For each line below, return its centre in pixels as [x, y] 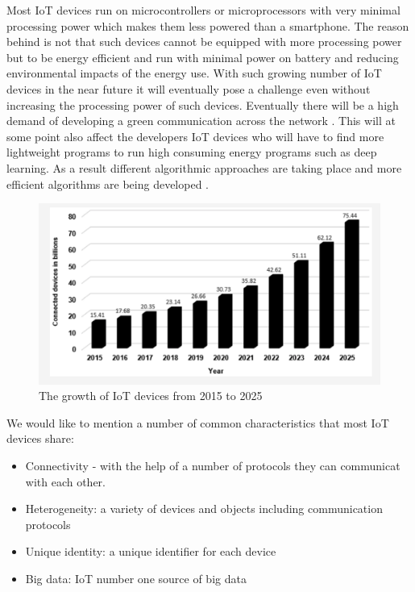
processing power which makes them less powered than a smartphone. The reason [208, 25]
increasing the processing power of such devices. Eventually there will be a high [203, 104]
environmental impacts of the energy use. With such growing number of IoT [194, 73]
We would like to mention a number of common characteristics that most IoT [198, 422]
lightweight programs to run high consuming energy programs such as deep [192, 152]
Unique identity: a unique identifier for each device [151, 551]
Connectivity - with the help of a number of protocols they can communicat [213, 465]
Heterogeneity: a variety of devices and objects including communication [204, 509]
